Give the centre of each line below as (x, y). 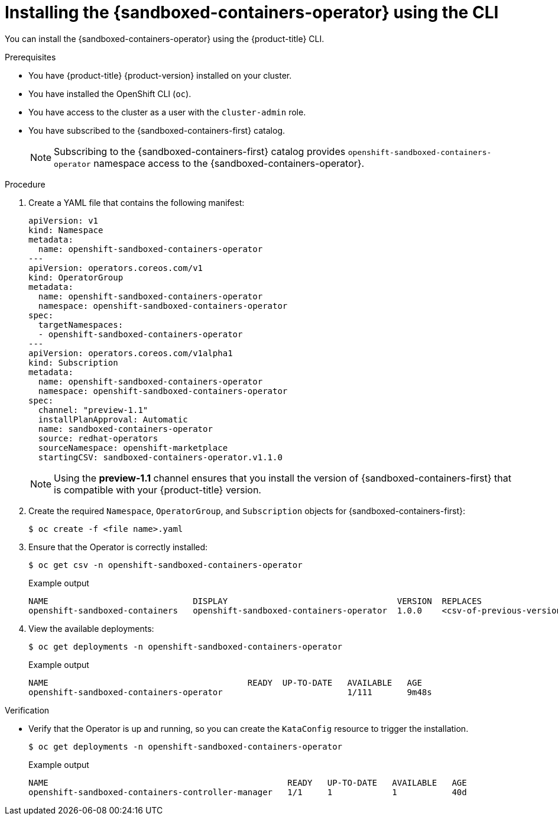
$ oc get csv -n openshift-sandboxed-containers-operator (166, 565)
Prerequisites (30, 57)
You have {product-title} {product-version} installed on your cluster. (160, 75)
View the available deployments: (91, 628)
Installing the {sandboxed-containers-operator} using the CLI (252, 12)
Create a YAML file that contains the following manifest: (137, 202)
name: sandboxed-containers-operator (125, 429)
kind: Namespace (66, 230)
